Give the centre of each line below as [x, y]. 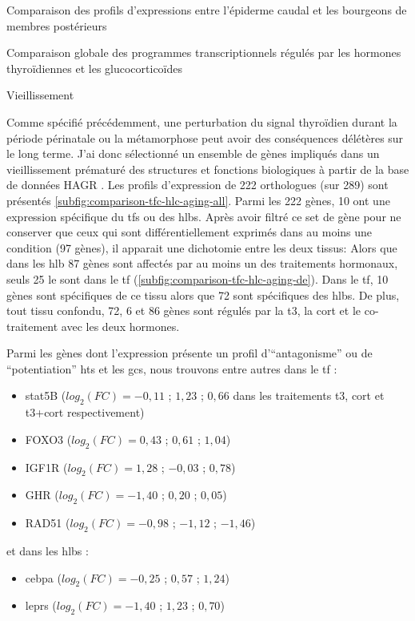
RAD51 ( [48, 523]
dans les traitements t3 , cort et [309, 395]
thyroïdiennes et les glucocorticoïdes [95, 68]
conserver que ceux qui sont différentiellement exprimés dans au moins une [190, 232]
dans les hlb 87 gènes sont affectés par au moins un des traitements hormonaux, [202, 263]
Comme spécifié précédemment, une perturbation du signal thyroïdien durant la [202, 121]
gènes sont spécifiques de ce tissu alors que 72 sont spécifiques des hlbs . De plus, [203, 294]
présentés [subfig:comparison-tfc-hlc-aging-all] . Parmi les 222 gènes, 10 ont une [198, 200]
